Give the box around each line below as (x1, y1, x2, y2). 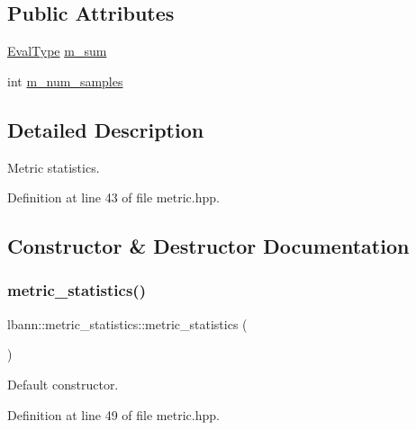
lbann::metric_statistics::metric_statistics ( (7, 314, 248, 333)
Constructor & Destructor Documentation (7, 232, 410, 260)
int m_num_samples (7, 71, 123, 90)
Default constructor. (7, 374, 119, 393)
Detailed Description (7, 115, 204, 143)
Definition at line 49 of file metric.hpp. (7, 405, 220, 424)
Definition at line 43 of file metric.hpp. (7, 188, 220, 207)
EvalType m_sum (7, 41, 107, 60)
